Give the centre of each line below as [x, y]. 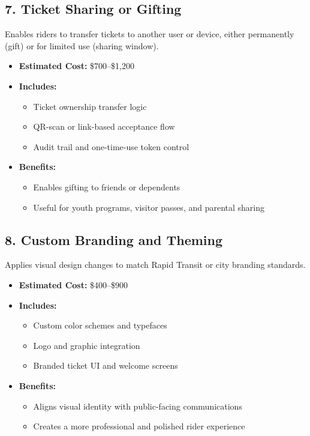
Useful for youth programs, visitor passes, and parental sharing [149, 207]
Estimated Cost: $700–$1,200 [76, 66]
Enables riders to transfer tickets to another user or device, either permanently [150, 34]
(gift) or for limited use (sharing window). [82, 45]
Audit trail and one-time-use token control [111, 146]
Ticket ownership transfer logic [90, 106]
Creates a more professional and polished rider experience [139, 426]
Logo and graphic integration [87, 345]
